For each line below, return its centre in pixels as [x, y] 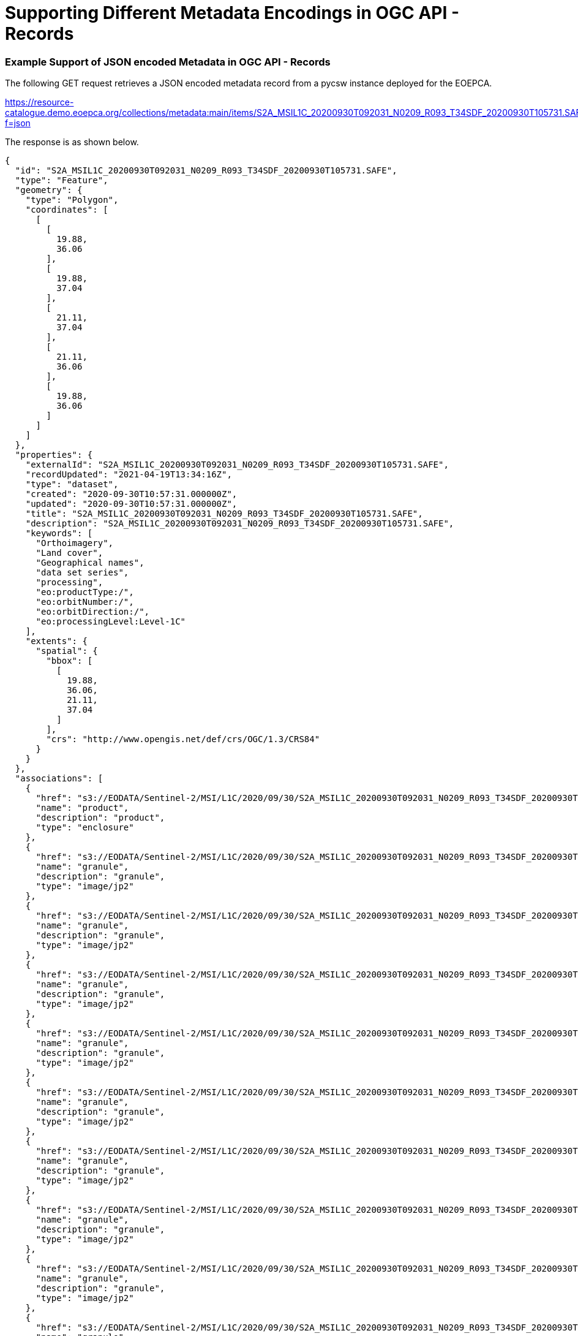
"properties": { [54, 455]
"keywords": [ [59, 533]
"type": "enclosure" [85, 828]
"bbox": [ [69, 661]
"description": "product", [100, 818]
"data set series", [82, 573]
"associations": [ [59, 779]
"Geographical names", [90, 563]
